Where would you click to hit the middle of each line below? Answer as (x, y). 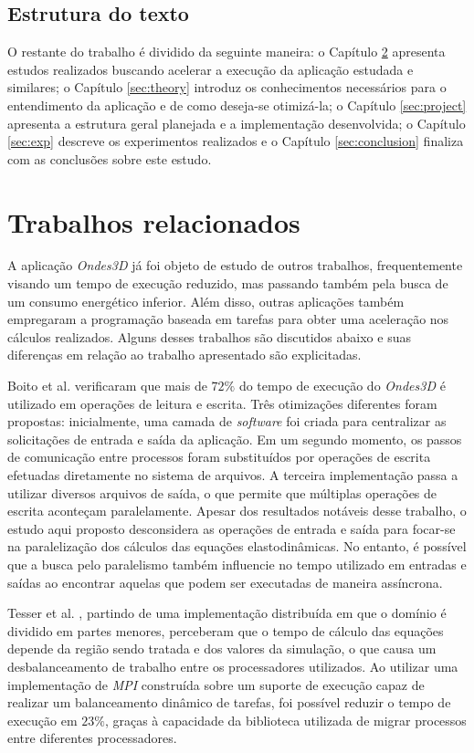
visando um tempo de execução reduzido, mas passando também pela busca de (228, 283)
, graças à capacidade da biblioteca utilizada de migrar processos (285, 720)
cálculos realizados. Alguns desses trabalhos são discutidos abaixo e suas (209, 336)
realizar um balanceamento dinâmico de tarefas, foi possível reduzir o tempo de (229, 702)
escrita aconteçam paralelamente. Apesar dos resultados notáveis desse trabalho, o (237, 511)
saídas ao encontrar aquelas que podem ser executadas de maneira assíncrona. (225, 582)
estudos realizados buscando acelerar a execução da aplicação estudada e (211, 69)
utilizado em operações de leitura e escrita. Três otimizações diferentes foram (222, 403)
